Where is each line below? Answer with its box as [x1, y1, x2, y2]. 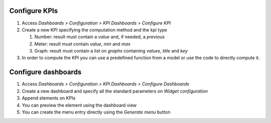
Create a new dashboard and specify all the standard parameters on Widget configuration [22, 88, 208, 94]
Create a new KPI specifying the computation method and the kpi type [22, 26, 168, 32]
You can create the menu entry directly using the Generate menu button [22, 109, 171, 115]
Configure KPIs [9, 6, 58, 15]
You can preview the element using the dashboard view [22, 102, 137, 108]
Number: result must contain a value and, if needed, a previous [34, 34, 165, 40]
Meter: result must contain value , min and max [34, 40, 130, 47]
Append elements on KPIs [22, 95, 76, 101]
